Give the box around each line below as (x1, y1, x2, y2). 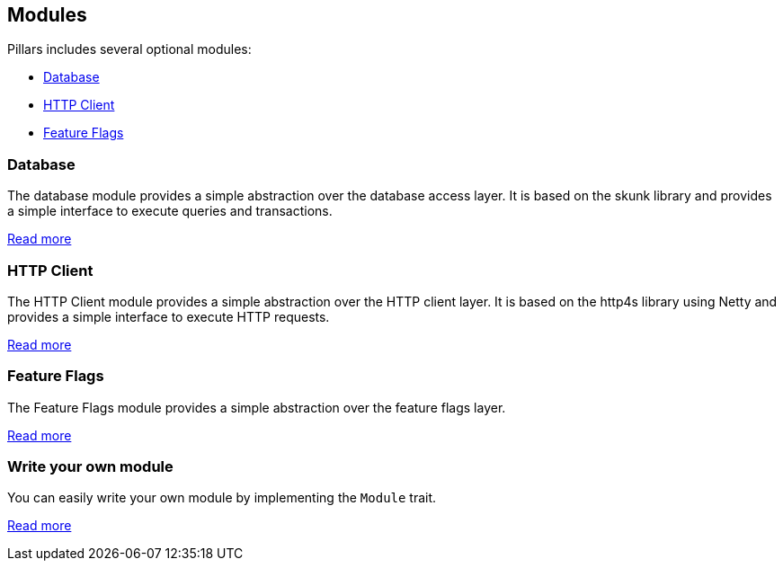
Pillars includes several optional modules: (7, 41, 252, 58)
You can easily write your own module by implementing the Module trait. (7, 490, 437, 506)
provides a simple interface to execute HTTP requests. (7, 308, 330, 324)
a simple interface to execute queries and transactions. (7, 203, 333, 219)
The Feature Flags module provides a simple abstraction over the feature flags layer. (7, 399, 506, 415)
